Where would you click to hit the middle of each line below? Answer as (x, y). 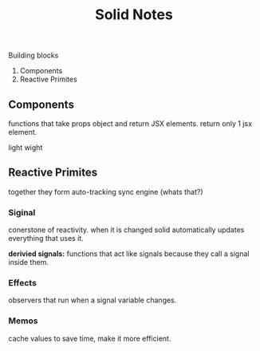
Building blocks (33, 55)
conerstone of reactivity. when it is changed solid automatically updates (126, 230)
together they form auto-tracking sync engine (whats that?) (106, 191)
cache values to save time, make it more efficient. (90, 338)
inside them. (29, 262)
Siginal (22, 212)
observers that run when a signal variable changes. (93, 300)
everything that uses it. (46, 239)
